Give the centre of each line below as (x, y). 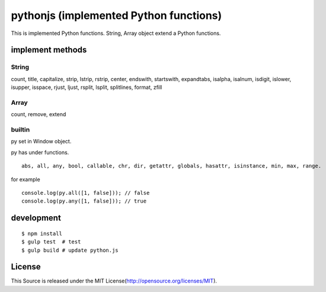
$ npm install (42, 233)
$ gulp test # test (51, 242)
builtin (20, 129)
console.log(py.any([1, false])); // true (84, 201)
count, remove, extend (39, 114)
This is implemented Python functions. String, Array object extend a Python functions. (116, 33)
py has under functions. (40, 152)
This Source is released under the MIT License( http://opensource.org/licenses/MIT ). (114, 281)
